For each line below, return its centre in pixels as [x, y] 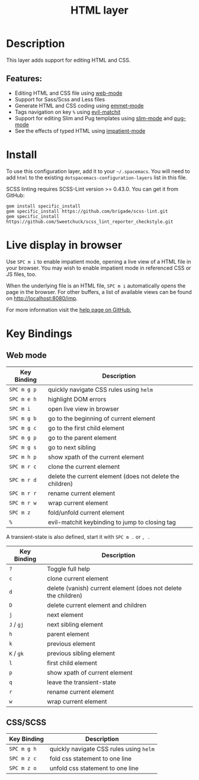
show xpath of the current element [96, 457]
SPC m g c [23, 428]
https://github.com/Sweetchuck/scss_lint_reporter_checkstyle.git [90, 222]
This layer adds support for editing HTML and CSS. [68, 60]
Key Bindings [39, 333]
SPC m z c [23, 759]
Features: [24, 79]
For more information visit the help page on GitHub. [69, 309]
